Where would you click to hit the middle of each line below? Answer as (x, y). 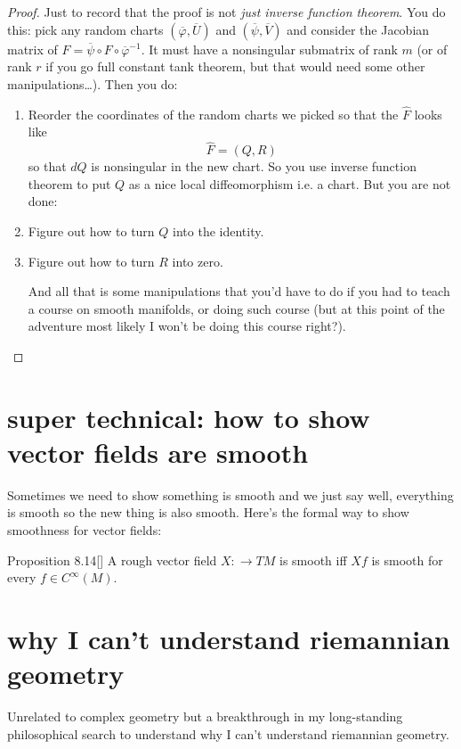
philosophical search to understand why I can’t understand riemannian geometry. (228, 733)
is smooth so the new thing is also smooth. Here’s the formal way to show (208, 512)
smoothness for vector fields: (85, 530)
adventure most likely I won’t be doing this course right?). (187, 326)
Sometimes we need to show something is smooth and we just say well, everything (230, 494)
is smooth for (407, 560)
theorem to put (69, 183)
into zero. (198, 261)
